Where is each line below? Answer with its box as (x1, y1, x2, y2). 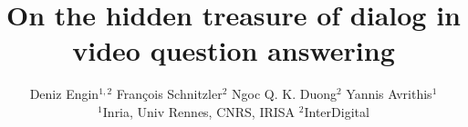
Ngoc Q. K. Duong (232, 84, 337, 103)
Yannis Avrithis (346, 84, 432, 103)
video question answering (72, 32, 395, 69)
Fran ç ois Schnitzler (116, 84, 223, 103)
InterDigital (304, 102, 369, 121)
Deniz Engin (29, 84, 99, 103)
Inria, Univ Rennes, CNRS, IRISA (102, 102, 296, 121)
